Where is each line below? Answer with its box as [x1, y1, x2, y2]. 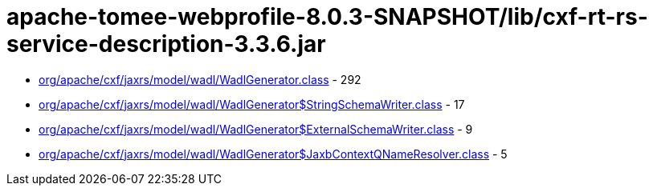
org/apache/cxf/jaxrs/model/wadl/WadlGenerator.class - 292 [39, 72, 361, 86]
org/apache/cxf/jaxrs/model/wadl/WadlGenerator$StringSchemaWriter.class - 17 [39, 97, 465, 111]
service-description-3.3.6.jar [6, 30, 326, 58]
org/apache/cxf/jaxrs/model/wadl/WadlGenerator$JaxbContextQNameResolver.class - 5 [39, 146, 508, 161]
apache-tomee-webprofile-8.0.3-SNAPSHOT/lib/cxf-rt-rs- [6, 3, 648, 30]
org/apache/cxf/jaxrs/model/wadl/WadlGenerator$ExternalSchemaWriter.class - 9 [39, 122, 473, 136]
